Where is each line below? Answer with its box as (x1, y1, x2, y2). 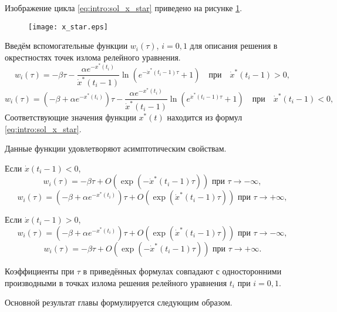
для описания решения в (190, 39, 278, 52)
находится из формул (167, 110, 242, 123)
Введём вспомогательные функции (5, 39, 128, 52)
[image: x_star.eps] (28, 22, 109, 31)
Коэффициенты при (5, 264, 75, 277)
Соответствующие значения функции (5, 110, 136, 123)
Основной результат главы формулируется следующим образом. (5, 296, 232, 308)
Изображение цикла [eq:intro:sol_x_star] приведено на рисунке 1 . (5, 2, 242, 14)
